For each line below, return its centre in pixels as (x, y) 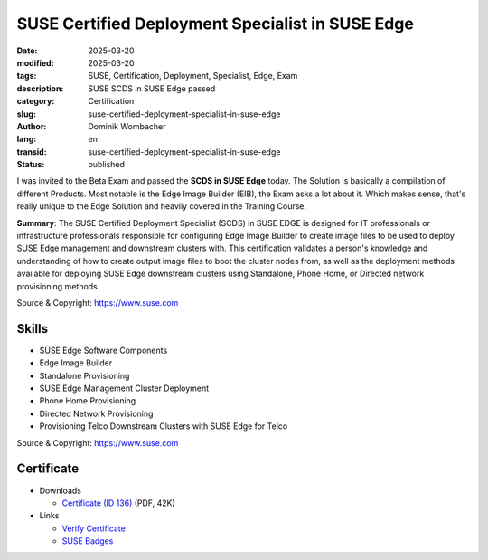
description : (40, 88)
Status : (31, 165)
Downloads (60, 490)
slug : (26, 114)
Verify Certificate (94, 528)
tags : (27, 76)
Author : (32, 126)
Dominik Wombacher (127, 126)
